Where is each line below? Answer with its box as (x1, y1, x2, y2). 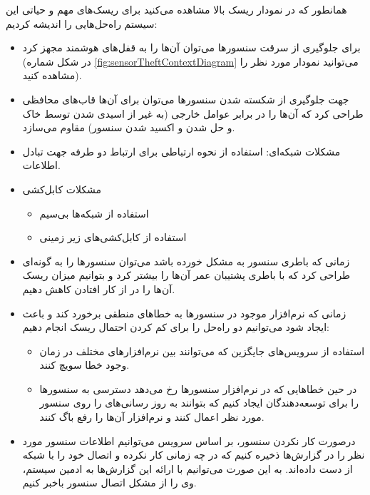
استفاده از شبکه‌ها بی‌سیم (39, 205, 149, 220)
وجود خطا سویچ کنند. (39, 357, 130, 372)
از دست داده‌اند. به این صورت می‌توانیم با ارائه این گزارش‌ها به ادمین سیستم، (22, 461, 353, 476)
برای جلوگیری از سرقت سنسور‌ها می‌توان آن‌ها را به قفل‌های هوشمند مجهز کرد (22, 40, 361, 55)
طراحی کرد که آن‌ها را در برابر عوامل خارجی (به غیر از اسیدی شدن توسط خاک (22, 106, 364, 121)
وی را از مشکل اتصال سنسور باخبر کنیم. (22, 475, 197, 490)
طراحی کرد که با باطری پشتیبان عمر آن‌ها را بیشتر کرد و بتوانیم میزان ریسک (22, 267, 351, 282)
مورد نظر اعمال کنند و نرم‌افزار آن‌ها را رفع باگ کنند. (39, 409, 264, 424)
